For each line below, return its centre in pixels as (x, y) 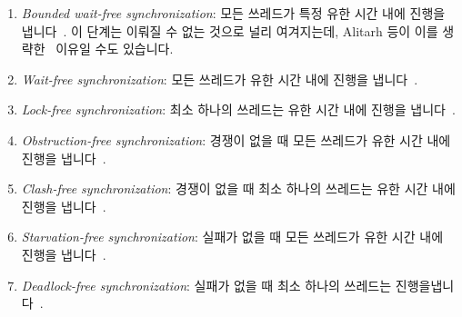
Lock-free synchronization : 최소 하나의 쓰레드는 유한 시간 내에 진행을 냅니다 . (238, 109)
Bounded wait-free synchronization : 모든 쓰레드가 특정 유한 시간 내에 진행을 (233, 13)
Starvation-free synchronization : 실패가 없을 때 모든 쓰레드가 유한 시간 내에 (232, 237)
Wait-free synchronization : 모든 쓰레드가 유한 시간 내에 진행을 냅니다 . (220, 79)
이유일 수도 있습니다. (115, 49)
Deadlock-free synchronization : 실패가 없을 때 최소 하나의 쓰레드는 (206, 285)
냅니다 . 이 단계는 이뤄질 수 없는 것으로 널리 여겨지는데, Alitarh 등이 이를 (230, 30)
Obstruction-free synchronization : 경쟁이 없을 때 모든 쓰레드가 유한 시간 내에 (236, 139)
